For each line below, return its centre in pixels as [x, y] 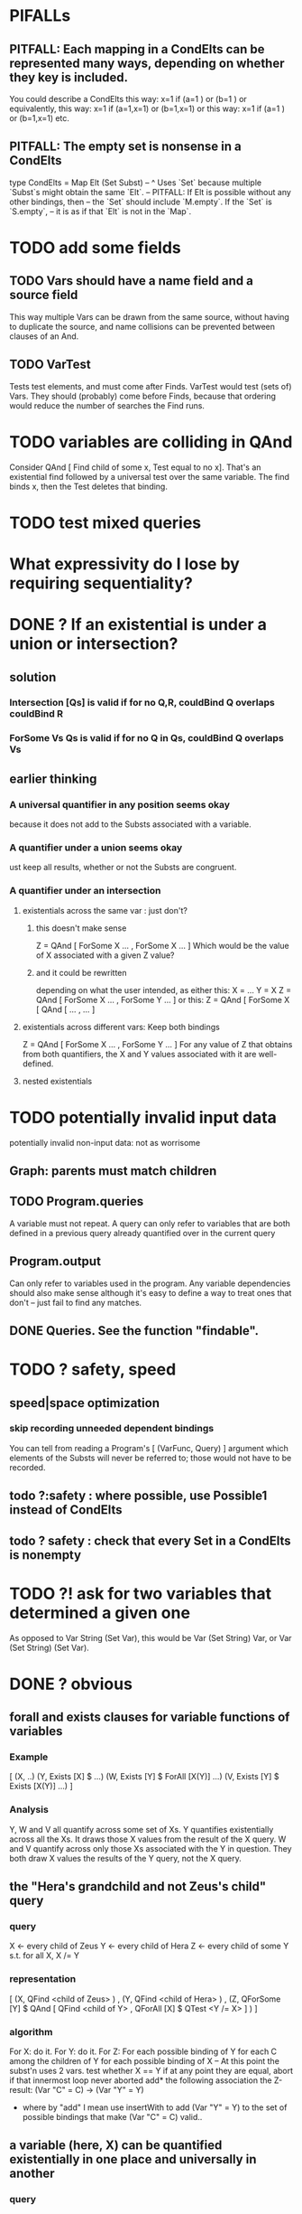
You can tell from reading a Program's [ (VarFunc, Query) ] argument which [149, 1448]
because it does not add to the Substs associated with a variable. [131, 824]
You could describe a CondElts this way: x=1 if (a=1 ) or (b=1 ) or [128, 99]
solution [33, 677]
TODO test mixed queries [105, 523]
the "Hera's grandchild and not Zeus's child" [138, 1886]
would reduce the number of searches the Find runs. [107, 405]
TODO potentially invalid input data [143, 1117]
